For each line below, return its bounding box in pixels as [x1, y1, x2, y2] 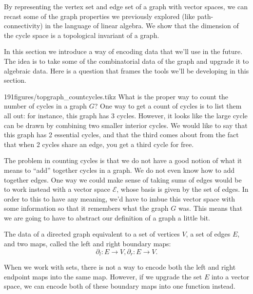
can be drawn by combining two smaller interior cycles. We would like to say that [4, 120, 248, 130]
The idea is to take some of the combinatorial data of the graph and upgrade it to [4, 55, 249, 66]
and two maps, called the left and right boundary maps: [4, 239, 171, 249]
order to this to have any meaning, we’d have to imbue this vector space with [4, 193, 235, 203]
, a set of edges [186, 229, 231, 239]
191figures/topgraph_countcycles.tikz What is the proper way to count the [4, 91, 229, 101]
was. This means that [178, 203, 243, 213]
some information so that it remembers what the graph [4, 203, 169, 213]
